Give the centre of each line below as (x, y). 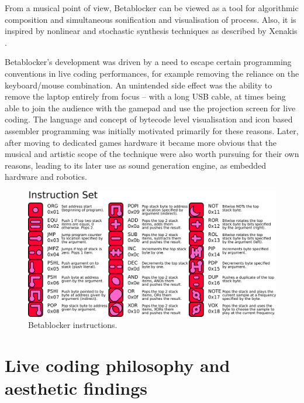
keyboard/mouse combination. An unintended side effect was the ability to (139, 85)
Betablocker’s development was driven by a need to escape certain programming (148, 62)
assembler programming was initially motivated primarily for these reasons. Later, (152, 130)
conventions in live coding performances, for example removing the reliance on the (152, 73)
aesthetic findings (76, 388)
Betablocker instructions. (73, 325)
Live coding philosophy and (118, 365)
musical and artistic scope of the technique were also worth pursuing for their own (152, 154)
